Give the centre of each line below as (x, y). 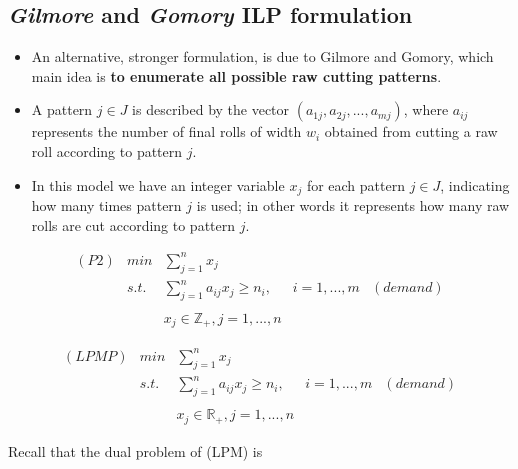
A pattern (62, 109)
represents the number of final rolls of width (166, 131)
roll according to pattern (107, 150)
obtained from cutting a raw (411, 131)
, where (426, 109)
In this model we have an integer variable (158, 184)
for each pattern (355, 184)
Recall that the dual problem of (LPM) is (135, 450)
